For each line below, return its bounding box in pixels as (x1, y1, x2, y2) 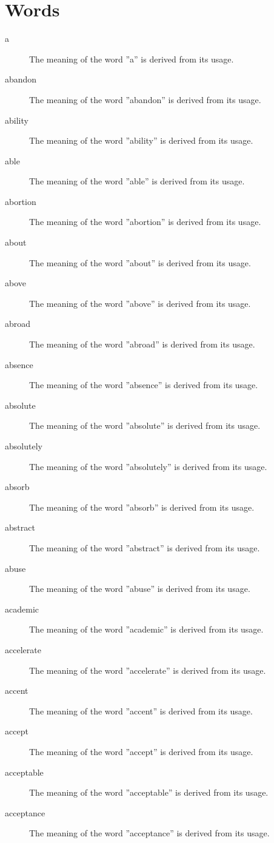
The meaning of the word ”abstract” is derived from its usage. (29, 541, 260, 554)
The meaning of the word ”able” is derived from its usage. (29, 175, 245, 187)
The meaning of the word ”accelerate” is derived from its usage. (29, 663, 266, 676)
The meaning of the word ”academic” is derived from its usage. (29, 623, 264, 636)
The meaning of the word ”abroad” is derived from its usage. (29, 338, 255, 351)
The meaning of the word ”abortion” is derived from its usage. (29, 215, 261, 228)
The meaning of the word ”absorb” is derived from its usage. (29, 500, 255, 513)
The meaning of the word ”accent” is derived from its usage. (29, 704, 253, 717)
